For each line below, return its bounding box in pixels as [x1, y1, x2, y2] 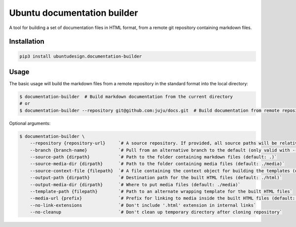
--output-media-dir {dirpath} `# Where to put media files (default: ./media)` [30, 182, 241, 187]
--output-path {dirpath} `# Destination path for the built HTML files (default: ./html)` [30, 175, 282, 181]
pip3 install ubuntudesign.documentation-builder [19, 53, 142, 59]
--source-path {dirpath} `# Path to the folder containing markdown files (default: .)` [30, 154, 277, 160]
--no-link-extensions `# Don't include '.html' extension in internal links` [30, 202, 257, 208]
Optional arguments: [9, 120, 51, 126]
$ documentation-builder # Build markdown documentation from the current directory [19, 94, 233, 99]
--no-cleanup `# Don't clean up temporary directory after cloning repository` [30, 209, 282, 215]
